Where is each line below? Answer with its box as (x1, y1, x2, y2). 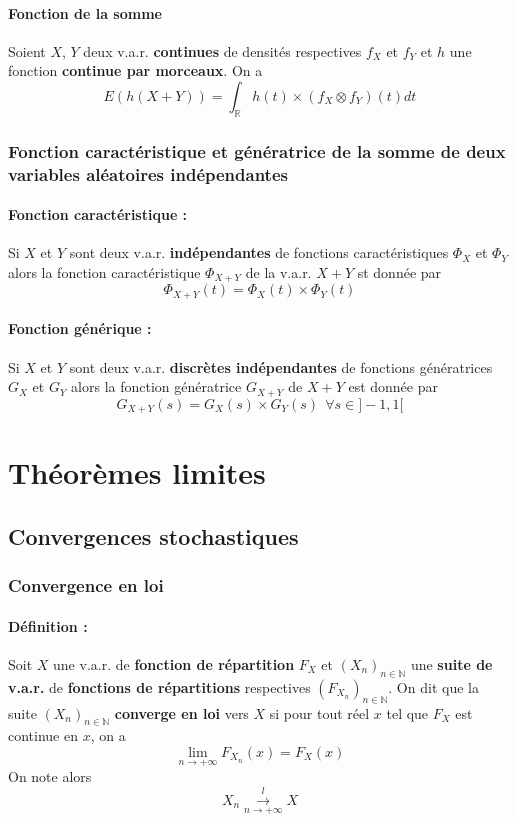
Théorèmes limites (8, 452, 266, 493)
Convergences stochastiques (8, 520, 299, 551)
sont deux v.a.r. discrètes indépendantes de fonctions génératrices (69, 356, 493, 377)
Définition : (8, 615, 88, 636)
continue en (8, 725, 78, 746)
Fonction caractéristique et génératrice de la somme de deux (8, 138, 506, 163)
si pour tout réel (269, 702, 370, 723)
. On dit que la (388, 676, 479, 697)
